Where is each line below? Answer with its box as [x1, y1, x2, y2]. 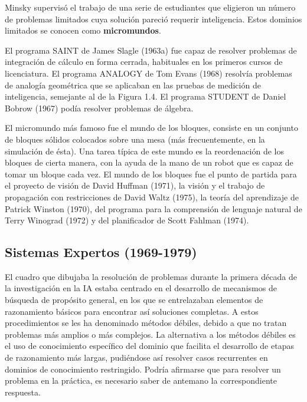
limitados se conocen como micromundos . [5, 24, 161, 37]
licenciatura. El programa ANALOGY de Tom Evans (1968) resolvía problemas [5, 67, 292, 79]
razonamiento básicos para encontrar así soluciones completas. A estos [5, 305, 259, 317]
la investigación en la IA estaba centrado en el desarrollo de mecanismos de [5, 282, 277, 294]
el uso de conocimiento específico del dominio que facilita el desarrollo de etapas [5, 340, 294, 352]
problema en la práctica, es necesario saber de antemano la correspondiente [5, 374, 277, 387]
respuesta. [5, 385, 41, 398]
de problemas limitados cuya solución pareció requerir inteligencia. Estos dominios [5, 12, 302, 25]
